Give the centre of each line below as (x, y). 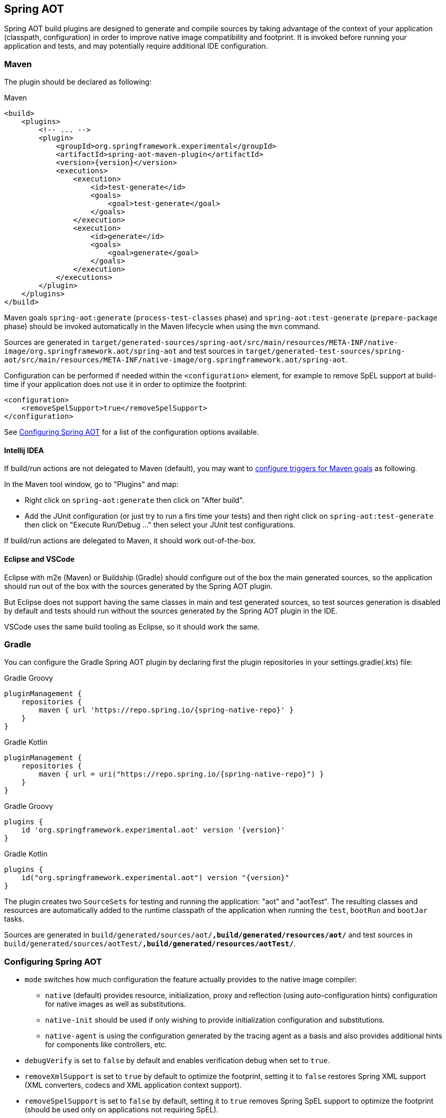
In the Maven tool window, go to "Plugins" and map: (92, 484)
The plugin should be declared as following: (78, 82)
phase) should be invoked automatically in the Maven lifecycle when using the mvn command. (162, 327)
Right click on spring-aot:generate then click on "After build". (135, 500)
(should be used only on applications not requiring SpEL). (121, 1110)
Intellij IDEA (24, 450)
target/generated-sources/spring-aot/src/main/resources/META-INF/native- (245, 343)
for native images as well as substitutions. (116, 1004)
